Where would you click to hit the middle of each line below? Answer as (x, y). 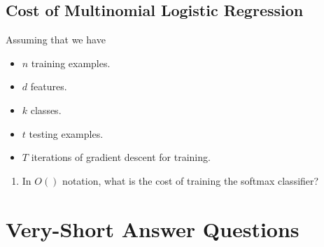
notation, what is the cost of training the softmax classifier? (191, 180)
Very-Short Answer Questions (153, 228)
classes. (46, 110)
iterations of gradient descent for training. (121, 157)
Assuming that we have (56, 40)
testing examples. (66, 133)
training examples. (71, 63)
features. (49, 86)
